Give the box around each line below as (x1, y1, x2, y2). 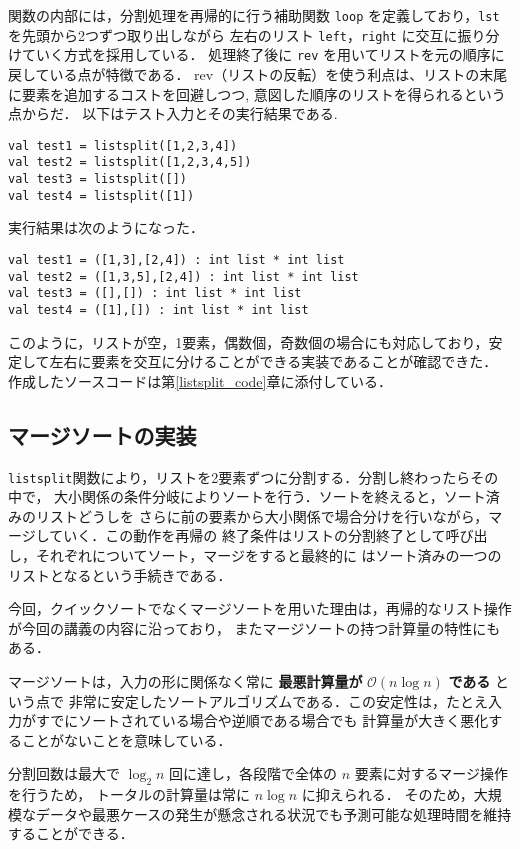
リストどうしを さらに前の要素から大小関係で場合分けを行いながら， (35, 505, 489, 526)
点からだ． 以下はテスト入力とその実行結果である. (8, 103, 338, 124)
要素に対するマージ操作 (354, 763, 508, 784)
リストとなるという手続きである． (8, 564, 232, 585)
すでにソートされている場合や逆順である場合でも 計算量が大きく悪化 (35, 710, 489, 731)
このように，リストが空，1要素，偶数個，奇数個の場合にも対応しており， (8, 331, 489, 352)
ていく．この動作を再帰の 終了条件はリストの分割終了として (49, 525, 446, 546)
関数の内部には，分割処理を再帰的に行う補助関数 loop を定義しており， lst (8, 5, 500, 25)
